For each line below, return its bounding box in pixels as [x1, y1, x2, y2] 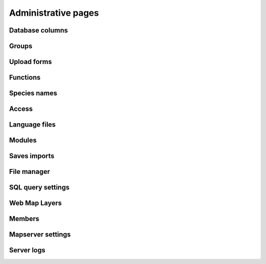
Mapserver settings [9, 231, 71, 239]
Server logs [9, 246, 45, 255]
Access [9, 105, 33, 113]
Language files [9, 121, 56, 129]
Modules [9, 136, 37, 145]
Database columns [9, 26, 68, 34]
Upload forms [9, 58, 52, 66]
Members [9, 215, 39, 223]
